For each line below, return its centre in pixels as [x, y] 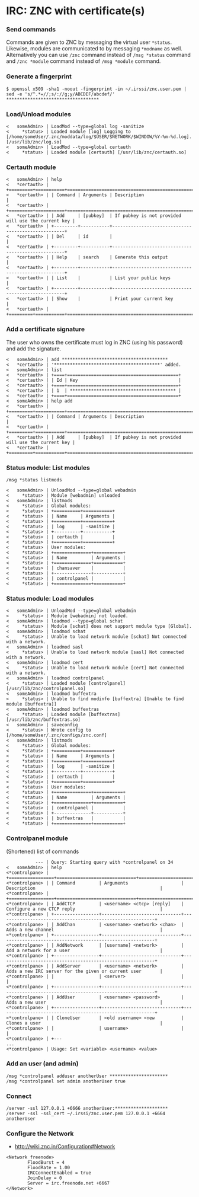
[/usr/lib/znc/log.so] [34, 142]
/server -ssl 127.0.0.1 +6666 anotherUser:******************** [87, 1109]
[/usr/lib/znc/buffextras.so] [44, 720]
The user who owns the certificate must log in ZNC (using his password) [94, 342]
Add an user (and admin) [42, 1064]
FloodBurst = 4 [46, 1163]
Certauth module [31, 167]
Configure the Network [40, 1134]
